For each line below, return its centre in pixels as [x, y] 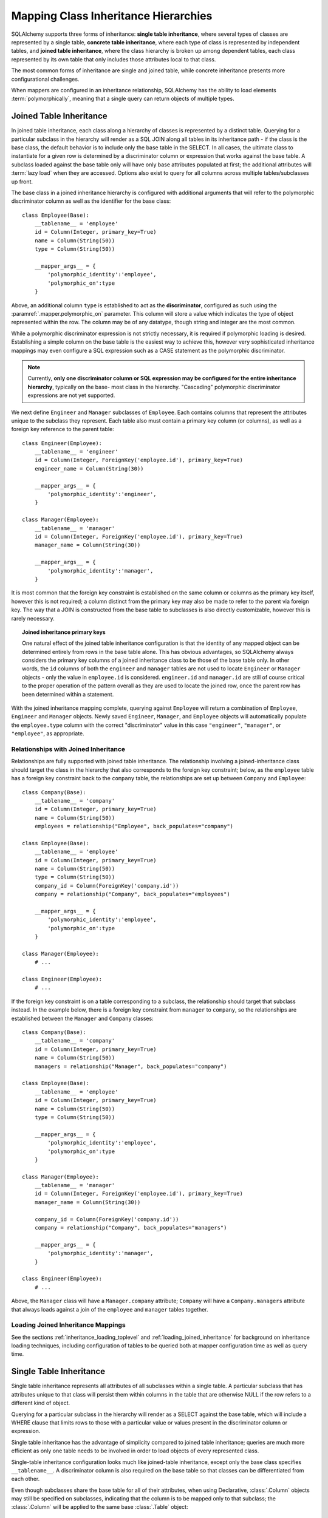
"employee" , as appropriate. [48, 733]
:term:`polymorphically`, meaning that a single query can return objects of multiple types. [123, 99]
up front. [22, 182]
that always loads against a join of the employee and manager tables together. [110, 1309]
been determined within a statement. [68, 694]
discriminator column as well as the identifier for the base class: [91, 201]
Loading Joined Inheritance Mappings [68, 1325]
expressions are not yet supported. [71, 395]
